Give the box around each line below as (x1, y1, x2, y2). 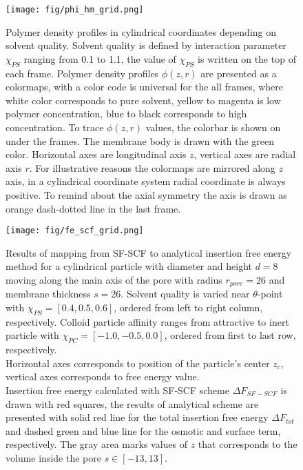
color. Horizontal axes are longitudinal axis (6, 147, 187, 161)
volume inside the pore (6, 451, 101, 464)
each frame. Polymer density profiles (6, 66, 159, 80)
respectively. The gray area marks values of (6, 437, 188, 451)
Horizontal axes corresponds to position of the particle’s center (6, 355, 270, 370)
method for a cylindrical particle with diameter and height (6, 259, 252, 273)
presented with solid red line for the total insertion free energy (6, 410, 269, 424)
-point (257, 286, 283, 301)
